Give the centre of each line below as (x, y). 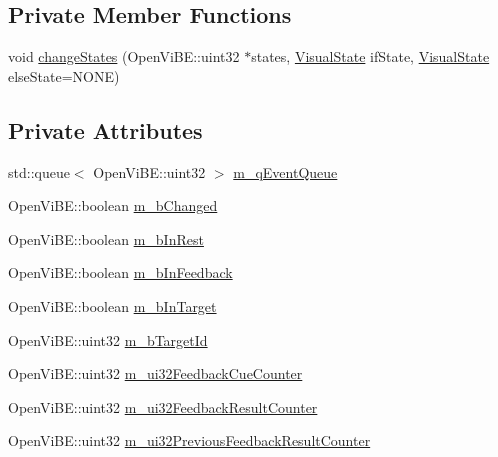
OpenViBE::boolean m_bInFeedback (120, 272)
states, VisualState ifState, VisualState (370, 56)
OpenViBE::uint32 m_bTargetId (108, 339)
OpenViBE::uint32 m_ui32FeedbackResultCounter (163, 406)
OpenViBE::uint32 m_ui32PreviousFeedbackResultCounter (189, 440)
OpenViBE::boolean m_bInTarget (112, 305)
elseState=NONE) (64, 75)
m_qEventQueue (285, 171)
